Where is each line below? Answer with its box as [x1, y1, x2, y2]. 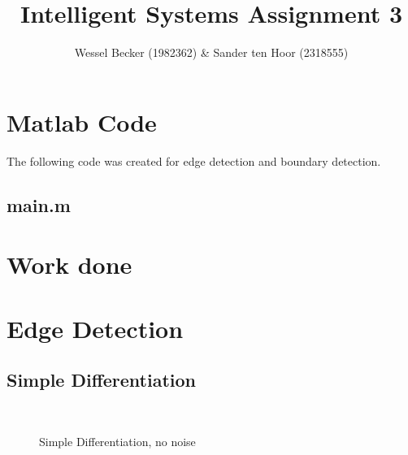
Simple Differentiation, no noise [39, 432, 196, 449]
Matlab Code [7, 105, 157, 138]
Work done [7, 248, 132, 281]
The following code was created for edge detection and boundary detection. [7, 152, 381, 169]
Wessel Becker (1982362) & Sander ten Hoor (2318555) [74, 44, 349, 61]
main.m [7, 192, 71, 217]
